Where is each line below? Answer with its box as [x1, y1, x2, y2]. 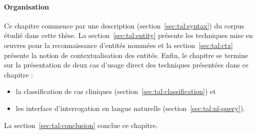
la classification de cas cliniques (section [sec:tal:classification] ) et [15, 86, 216, 96]
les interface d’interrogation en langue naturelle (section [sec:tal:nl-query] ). [15, 102, 245, 113]
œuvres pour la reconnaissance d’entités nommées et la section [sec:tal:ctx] [4, 39, 233, 50]
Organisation [4, 1, 49, 11]
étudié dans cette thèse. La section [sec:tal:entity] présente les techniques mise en [4, 30, 253, 40]
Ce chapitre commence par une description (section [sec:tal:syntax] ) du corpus [4, 20, 244, 30]
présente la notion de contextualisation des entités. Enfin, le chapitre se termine [4, 49, 248, 60]
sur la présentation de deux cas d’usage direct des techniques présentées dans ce [4, 59, 248, 70]
